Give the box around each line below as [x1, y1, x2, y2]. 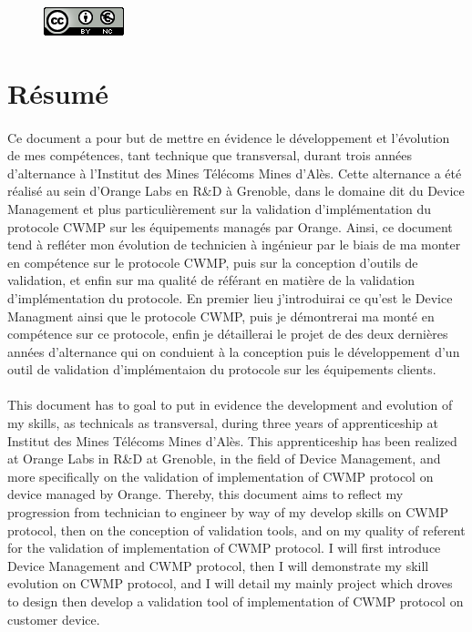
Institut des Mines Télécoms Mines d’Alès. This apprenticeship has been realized [7, 431, 457, 450]
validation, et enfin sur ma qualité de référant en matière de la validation [7, 270, 416, 290]
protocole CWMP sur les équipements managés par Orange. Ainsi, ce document [7, 217, 453, 236]
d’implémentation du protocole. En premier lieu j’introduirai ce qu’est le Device [7, 288, 453, 307]
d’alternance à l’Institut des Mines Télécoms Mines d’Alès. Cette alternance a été [7, 163, 462, 182]
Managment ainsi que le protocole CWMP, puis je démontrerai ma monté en [7, 306, 435, 325]
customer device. [7, 609, 100, 628]
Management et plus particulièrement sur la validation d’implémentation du [7, 199, 432, 218]
